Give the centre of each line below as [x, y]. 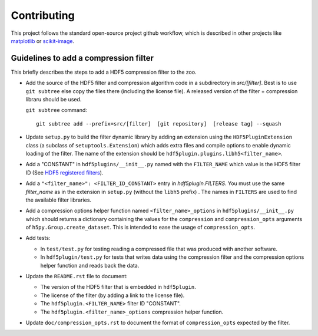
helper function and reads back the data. [90, 265]
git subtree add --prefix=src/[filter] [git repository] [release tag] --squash [159, 123]
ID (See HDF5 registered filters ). [64, 172]
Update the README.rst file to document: [77, 276]
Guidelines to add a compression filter [82, 58]
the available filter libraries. [58, 200]
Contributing [43, 15]
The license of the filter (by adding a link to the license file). [112, 295]
